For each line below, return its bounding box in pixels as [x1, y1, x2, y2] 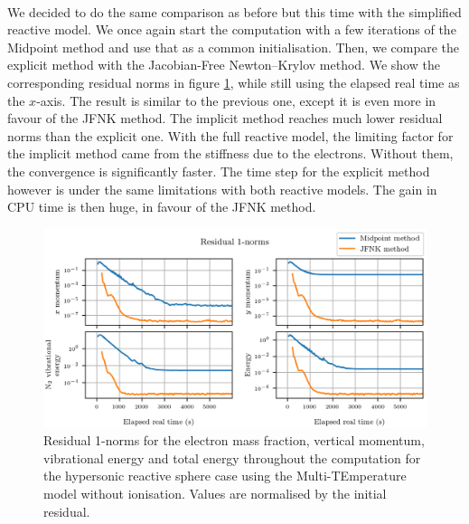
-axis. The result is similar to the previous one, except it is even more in [36, 91, 436, 110]
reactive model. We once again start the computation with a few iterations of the [7, 20, 456, 39]
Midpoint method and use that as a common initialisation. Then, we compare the [7, 37, 459, 56]
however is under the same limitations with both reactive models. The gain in [7, 179, 437, 198]
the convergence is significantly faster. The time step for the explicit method [7, 161, 430, 180]
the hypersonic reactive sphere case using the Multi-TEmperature [43, 466, 407, 485]
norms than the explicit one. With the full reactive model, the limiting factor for [7, 126, 454, 145]
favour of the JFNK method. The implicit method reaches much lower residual [7, 109, 443, 128]
